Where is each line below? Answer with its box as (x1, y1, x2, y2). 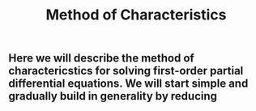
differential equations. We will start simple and (8, 77, 249, 91)
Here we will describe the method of (8, 51, 194, 66)
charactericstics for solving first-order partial (8, 64, 244, 78)
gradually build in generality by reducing (8, 89, 217, 103)
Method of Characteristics (45, 6, 227, 24)
